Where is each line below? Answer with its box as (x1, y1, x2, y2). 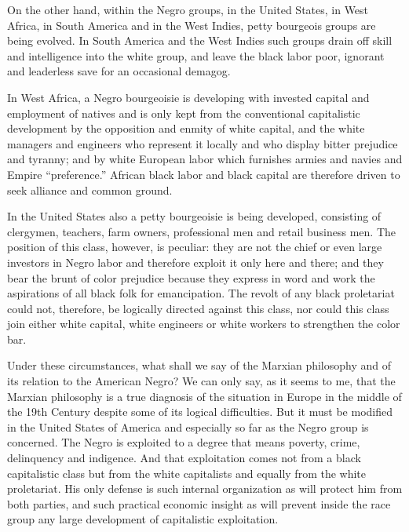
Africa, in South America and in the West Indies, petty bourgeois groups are (7, 16, 376, 33)
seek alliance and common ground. (7, 181, 173, 198)
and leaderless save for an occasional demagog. (7, 63, 231, 79)
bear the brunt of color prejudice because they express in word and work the (7, 269, 375, 286)
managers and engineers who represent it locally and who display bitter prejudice (7, 135, 398, 151)
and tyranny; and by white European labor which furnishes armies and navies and (7, 151, 403, 167)
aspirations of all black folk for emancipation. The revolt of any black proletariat (7, 285, 395, 301)
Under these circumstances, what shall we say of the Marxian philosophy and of (7, 357, 392, 373)
